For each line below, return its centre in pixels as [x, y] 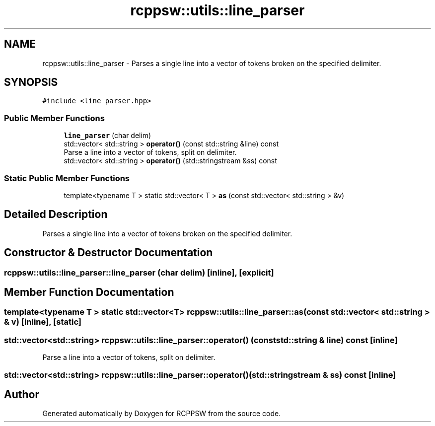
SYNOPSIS [31, 82]
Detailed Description [56, 214]
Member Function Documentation [89, 292]
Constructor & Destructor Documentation [109, 253]
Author [22, 395]
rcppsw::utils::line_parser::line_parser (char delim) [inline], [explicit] [139, 272]
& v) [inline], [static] [43, 322]
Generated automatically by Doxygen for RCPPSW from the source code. [162, 414]
